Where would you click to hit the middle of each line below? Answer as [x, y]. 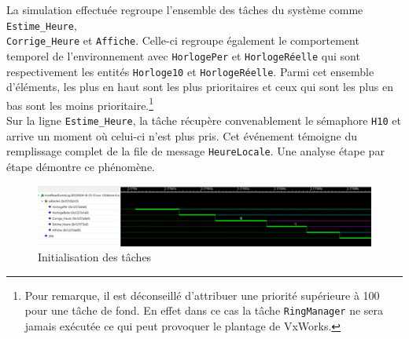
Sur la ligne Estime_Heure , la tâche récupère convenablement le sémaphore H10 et [204, 120]
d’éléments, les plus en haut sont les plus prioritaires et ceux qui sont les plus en [200, 87]
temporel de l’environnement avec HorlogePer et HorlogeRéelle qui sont [183, 55]
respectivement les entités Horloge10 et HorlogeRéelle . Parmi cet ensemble [190, 71]
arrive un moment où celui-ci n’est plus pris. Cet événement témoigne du [182, 135]
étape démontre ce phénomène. [81, 166]
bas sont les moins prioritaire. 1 [80, 104]
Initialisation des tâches [95, 257]
